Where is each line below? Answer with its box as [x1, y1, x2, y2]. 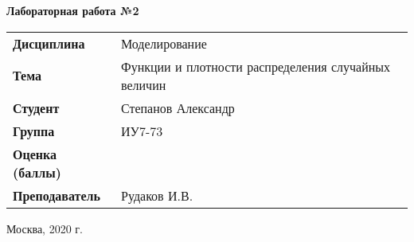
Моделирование [121, 33, 207, 53]
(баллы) [13, 162, 61, 181]
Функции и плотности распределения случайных [121, 57, 391, 76]
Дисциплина [13, 33, 85, 53]
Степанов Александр [121, 98, 235, 117]
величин [121, 75, 166, 94]
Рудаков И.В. [121, 185, 193, 205]
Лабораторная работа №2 [6, 2, 139, 18]
